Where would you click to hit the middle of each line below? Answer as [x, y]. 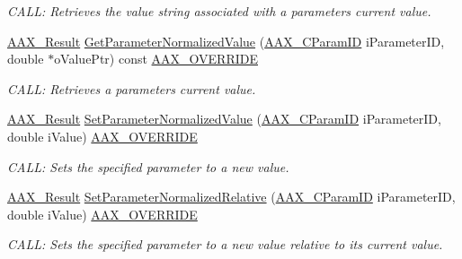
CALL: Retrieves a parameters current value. [132, 88]
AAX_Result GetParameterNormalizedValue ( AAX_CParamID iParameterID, [226, 41]
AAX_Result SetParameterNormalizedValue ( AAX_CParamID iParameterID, [224, 119]
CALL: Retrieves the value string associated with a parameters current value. [219, 11]
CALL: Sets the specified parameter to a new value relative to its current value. [225, 244]
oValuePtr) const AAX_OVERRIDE [156, 59]
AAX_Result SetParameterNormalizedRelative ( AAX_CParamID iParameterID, [231, 197]
